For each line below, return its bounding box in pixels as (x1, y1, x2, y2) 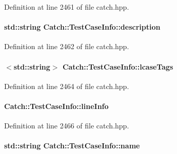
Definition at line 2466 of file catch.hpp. (4, 120, 129, 131)
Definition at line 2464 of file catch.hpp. (4, 80, 129, 91)
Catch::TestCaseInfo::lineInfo (4, 100, 109, 111)
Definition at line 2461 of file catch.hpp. (4, 2, 129, 12)
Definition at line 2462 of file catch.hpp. (4, 41, 129, 52)
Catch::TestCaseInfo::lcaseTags (62, 61, 173, 72)
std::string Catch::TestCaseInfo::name (4, 140, 140, 151)
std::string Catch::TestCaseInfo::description (4, 21, 161, 32)
